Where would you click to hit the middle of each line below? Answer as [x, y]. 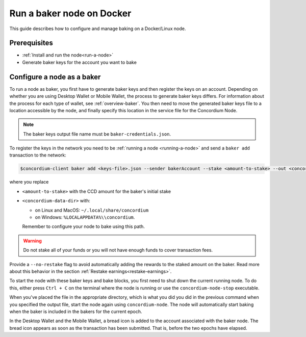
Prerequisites [31, 43]
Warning [32, 241]
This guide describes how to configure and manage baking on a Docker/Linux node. [98, 29]
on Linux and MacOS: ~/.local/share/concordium [92, 210]
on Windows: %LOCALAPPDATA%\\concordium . [85, 217]
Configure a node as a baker [55, 77]
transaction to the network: [38, 155]
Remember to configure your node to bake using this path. [84, 226]
